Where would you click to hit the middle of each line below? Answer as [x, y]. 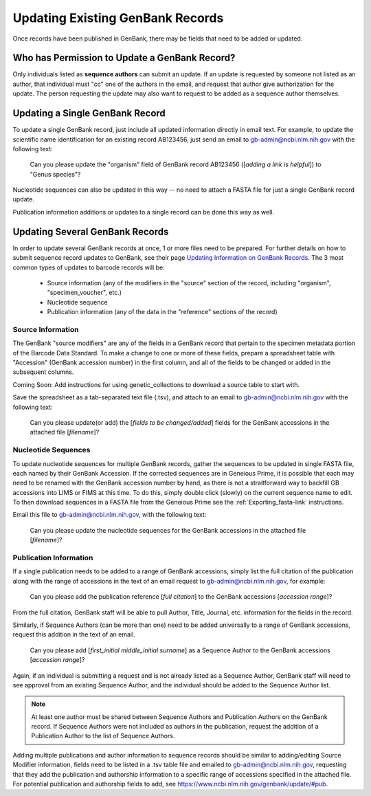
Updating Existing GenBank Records [118, 18]
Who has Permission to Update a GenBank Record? [124, 58]
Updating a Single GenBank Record [89, 113]
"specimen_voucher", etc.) [85, 293]
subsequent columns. [43, 372]
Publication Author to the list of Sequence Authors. [103, 736]
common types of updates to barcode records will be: [89, 267]
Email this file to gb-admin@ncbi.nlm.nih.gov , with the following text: [110, 515]
